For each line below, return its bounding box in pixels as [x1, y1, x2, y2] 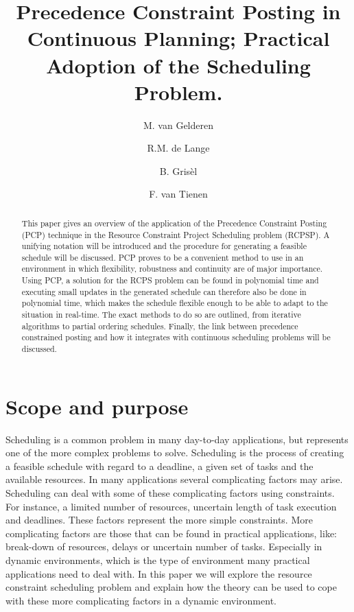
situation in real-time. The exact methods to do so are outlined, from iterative [21, 309, 301, 320]
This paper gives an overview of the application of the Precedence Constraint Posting [21, 217, 327, 228]
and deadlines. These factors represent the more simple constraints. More [5, 513, 313, 527]
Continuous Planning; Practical [27, 24, 330, 52]
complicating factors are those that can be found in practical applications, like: [5, 526, 337, 540]
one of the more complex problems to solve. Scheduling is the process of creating [5, 445, 344, 460]
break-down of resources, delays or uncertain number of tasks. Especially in [5, 539, 322, 554]
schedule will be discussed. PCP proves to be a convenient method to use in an [21, 251, 304, 263]
